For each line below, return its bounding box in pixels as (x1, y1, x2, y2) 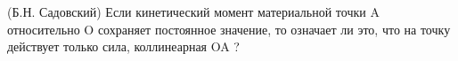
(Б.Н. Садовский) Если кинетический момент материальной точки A (7, 3, 380, 20)
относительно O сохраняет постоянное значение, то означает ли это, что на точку (7, 19, 451, 38)
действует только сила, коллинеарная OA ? (7, 37, 240, 56)
